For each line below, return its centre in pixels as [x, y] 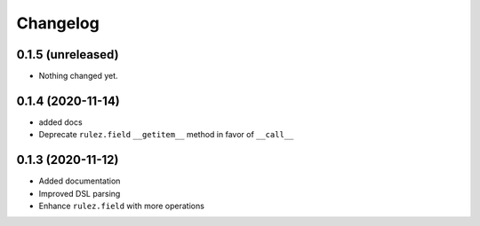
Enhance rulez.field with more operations [121, 206]
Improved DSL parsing [80, 193]
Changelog [58, 23]
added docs [61, 122]
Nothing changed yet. [79, 76]
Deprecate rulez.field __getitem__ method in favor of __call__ [166, 135]
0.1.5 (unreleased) [68, 55]
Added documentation [80, 181]
